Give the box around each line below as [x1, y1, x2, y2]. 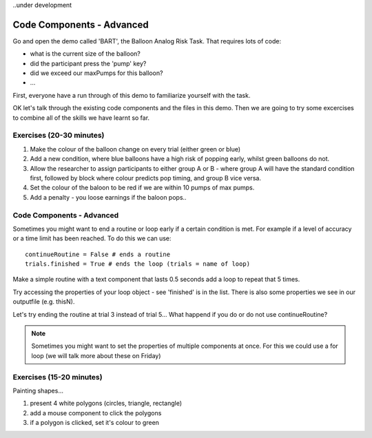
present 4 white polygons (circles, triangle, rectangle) [30, 399, 183, 408]
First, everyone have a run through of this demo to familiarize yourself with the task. [12, 91, 251, 99]
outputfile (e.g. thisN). [12, 298, 75, 306]
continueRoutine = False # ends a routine [25, 250, 171, 258]
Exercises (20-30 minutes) [12, 131, 105, 140]
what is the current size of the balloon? [30, 50, 141, 58]
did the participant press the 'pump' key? [30, 59, 147, 67]
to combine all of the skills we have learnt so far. [12, 114, 150, 122]
